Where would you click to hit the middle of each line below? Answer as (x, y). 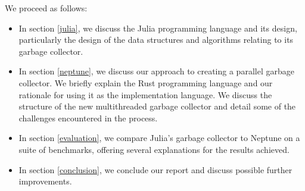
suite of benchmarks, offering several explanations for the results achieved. (154, 149)
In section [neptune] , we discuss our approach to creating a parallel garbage (156, 71)
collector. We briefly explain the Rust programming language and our (146, 82)
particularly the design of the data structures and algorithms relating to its (156, 40)
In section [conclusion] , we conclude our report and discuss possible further (155, 169)
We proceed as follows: (46, 8)
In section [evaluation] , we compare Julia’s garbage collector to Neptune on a (159, 138)
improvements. (45, 181)
